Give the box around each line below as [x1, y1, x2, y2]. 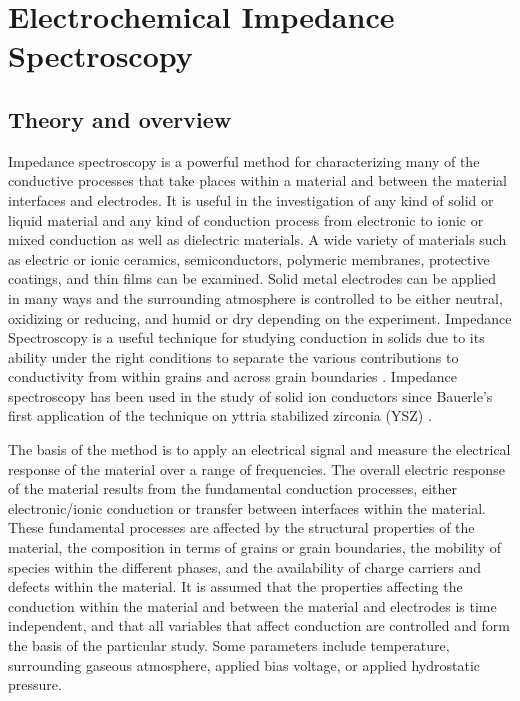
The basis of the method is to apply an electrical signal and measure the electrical [8, 439, 511, 460]
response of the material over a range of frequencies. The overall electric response [8, 458, 505, 479]
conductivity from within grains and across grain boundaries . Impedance [8, 366, 457, 387]
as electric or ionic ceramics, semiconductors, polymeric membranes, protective [8, 248, 490, 269]
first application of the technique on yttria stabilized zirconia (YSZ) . [8, 405, 432, 426]
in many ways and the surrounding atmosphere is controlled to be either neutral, [8, 287, 503, 308]
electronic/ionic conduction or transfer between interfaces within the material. [8, 497, 486, 518]
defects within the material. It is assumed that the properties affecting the [8, 576, 463, 597]
